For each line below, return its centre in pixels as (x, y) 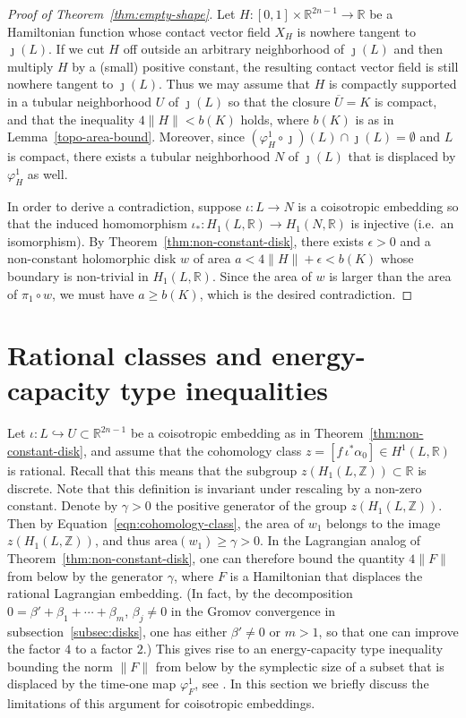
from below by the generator (85, 575)
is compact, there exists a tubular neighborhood (139, 156)
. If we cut (77, 49)
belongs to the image (384, 522)
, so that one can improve (388, 631)
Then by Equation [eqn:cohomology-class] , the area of (155, 522)
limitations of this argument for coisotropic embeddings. (161, 703)
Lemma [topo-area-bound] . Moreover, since (126, 137)
